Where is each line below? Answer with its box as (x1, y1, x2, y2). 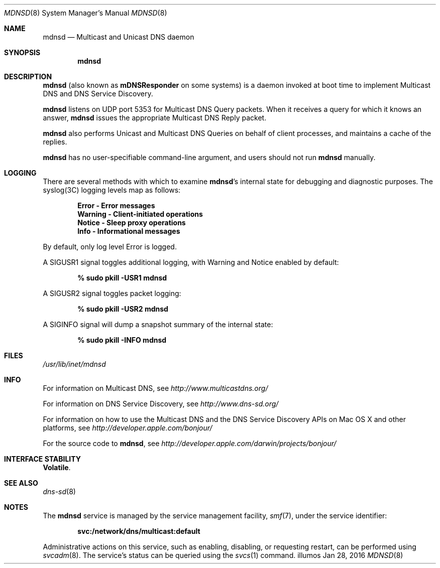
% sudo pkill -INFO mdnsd (77, 336, 167, 344)
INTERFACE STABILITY (4, 455, 81, 463)
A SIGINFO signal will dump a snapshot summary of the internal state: (43, 320, 273, 329)
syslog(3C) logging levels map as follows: (43, 186, 181, 194)
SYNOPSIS (4, 48, 41, 57)
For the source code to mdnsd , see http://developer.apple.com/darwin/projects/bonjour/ (43, 439, 337, 448)
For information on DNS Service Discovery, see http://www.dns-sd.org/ (43, 399, 279, 408)
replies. (43, 137, 67, 146)
